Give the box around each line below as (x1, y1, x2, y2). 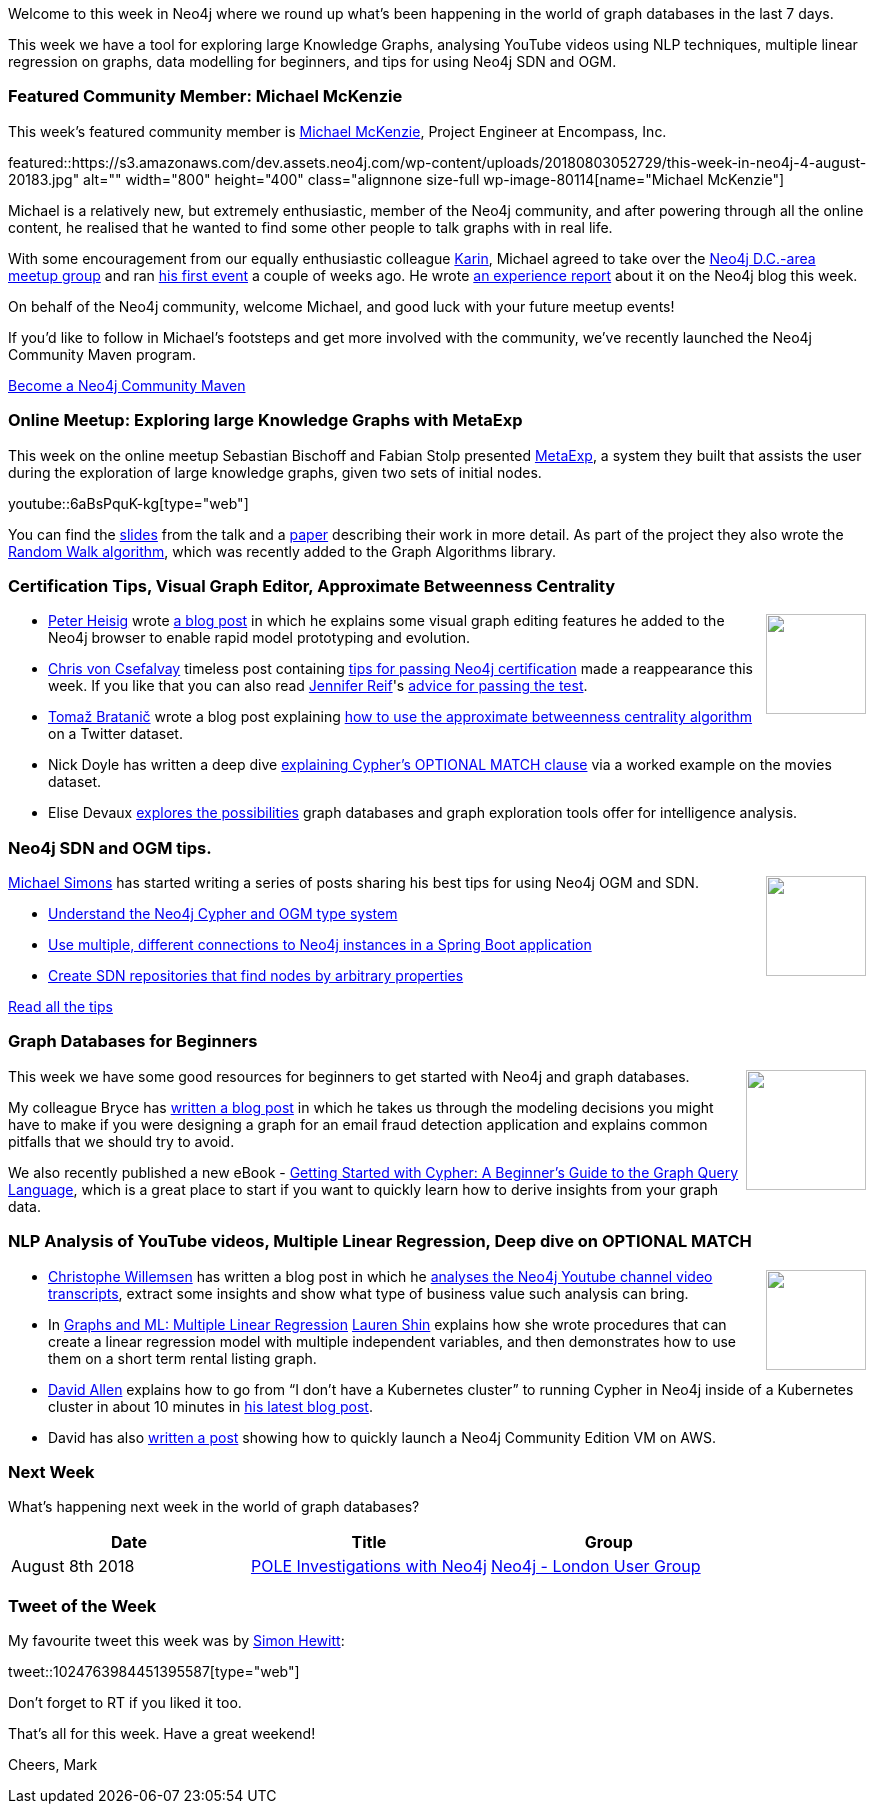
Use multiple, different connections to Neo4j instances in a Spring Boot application (48, 936, 592, 953)
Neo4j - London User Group (490, 1556, 701, 1577)
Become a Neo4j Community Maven (8, 376, 246, 394)
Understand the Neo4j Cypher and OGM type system (48, 905, 398, 922)
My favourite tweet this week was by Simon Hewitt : (8, 1632, 345, 1649)
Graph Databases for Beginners (8, 1031, 258, 1052)
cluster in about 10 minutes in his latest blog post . (48, 1397, 373, 1415)
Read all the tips (8, 998, 113, 1015)
